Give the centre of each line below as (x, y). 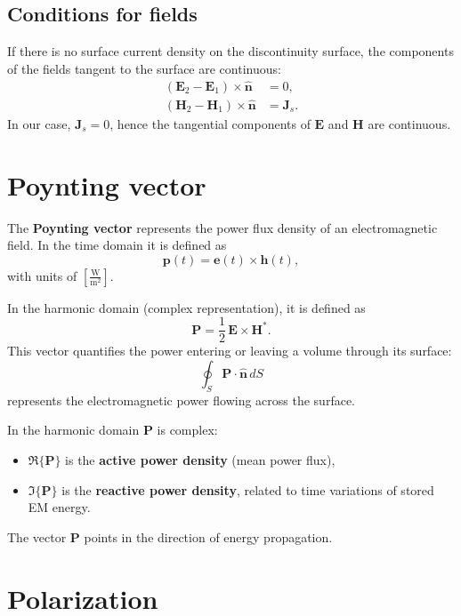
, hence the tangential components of (210, 123)
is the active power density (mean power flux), (200, 460)
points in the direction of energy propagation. (208, 536)
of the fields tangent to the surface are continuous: (144, 68)
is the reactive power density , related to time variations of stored (248, 489)
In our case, (39, 123)
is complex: (187, 430)
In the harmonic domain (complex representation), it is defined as (186, 307)
